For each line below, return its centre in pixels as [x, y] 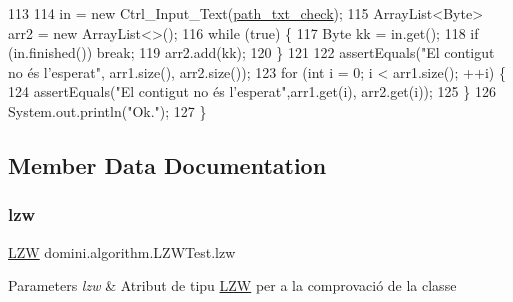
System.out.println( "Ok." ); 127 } [107, 110]
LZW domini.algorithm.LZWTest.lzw [122, 251]
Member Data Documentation [167, 164]
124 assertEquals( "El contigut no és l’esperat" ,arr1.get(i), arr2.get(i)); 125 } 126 [252, 91]
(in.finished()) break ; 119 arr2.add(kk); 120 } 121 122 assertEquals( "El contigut [251, 52]
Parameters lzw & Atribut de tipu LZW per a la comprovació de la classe [232, 285]
